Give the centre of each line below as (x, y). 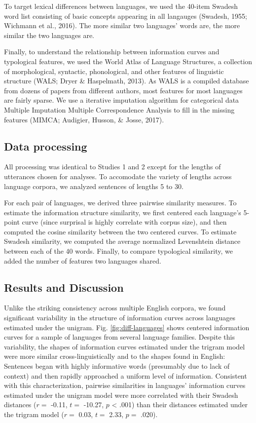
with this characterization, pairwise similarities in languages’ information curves (125, 385)
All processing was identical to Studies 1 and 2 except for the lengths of (112, 167)
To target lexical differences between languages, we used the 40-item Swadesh (121, 6)
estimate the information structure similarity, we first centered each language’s (123, 212)
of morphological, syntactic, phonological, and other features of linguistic (114, 71)
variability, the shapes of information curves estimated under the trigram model (125, 346)
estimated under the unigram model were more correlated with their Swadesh (121, 395)
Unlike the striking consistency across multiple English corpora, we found (115, 308)
